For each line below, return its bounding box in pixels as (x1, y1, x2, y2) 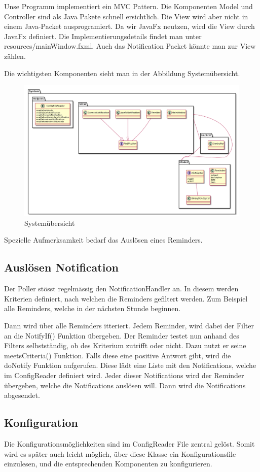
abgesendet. (4, 390, 40, 400)
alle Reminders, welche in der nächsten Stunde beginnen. (4, 303, 181, 314)
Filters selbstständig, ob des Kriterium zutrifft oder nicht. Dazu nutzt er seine (4, 340, 246, 351)
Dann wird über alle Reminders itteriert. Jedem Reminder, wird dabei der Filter (4, 320, 254, 331)
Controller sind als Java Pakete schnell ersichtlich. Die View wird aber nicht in (4, 11, 248, 21)
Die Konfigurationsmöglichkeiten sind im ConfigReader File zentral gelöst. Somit (4, 439, 255, 449)
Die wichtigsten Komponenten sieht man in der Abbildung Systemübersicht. (4, 68, 240, 78)
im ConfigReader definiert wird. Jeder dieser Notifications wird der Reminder (4, 370, 244, 381)
